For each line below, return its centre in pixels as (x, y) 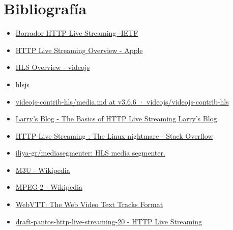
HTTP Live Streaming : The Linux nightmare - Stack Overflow (114, 135)
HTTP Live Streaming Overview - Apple (79, 50)
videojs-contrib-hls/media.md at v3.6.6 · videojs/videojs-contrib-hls (122, 101)
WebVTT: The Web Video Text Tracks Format (89, 204)
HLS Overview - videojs (53, 67)
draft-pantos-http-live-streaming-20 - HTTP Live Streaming (109, 221)
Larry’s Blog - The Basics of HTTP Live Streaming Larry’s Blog (116, 119)
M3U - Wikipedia (43, 170)
